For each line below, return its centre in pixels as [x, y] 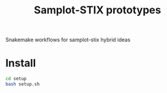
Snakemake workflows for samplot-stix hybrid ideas [68, 40]
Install [21, 63]
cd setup [16, 79]
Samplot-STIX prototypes [98, 10]
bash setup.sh [23, 84]
